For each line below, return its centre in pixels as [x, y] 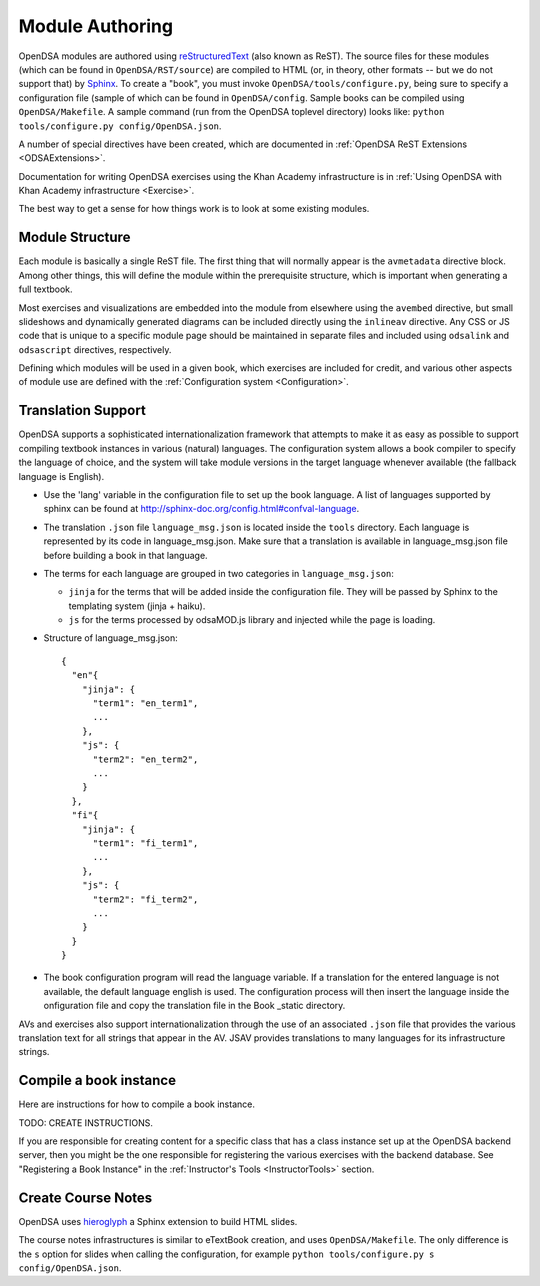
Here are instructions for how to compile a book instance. [136, 1104]
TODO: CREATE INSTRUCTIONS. [86, 1122]
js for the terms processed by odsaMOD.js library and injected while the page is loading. [252, 620]
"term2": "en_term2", [145, 759]
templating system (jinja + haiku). [137, 606]
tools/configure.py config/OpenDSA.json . [120, 126]
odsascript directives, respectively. [95, 349]
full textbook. [46, 289]
